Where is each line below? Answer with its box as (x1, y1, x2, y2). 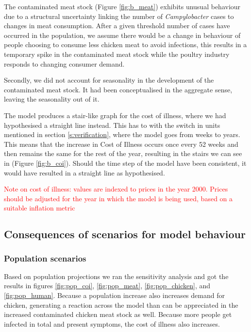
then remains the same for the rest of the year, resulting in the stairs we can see (4, 148, 242, 158)
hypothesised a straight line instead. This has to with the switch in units (4, 120, 220, 130)
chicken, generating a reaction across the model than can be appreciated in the (4, 299, 238, 310)
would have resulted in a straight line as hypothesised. (4, 167, 165, 177)
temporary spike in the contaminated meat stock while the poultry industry (4, 49, 230, 59)
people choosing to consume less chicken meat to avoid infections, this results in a (4, 39, 247, 50)
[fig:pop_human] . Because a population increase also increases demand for (4, 290, 225, 300)
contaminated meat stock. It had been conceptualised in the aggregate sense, (4, 84, 233, 94)
